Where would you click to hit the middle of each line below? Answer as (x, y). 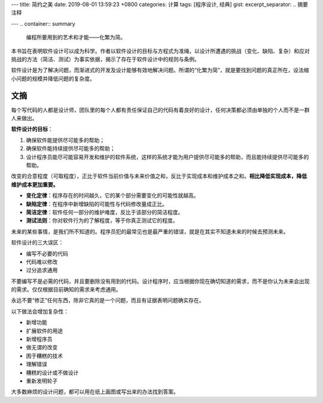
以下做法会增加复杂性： (40, 311)
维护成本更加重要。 (35, 184)
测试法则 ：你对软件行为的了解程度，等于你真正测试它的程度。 (102, 220)
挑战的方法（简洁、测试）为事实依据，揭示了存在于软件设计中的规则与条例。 (105, 59)
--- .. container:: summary (43, 23)
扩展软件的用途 (44, 331)
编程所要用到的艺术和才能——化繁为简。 (76, 37)
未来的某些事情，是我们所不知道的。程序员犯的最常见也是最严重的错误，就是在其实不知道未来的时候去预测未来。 (150, 231)
